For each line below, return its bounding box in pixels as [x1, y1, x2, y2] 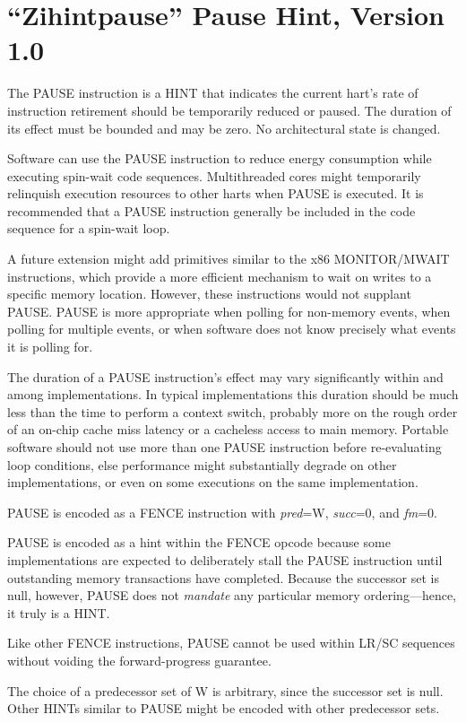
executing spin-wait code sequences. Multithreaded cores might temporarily [7, 166, 421, 185]
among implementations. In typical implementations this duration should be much [7, 385, 459, 404]
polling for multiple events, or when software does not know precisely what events [7, 319, 456, 338]
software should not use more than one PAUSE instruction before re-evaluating [7, 438, 442, 456]
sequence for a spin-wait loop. [7, 219, 170, 238]
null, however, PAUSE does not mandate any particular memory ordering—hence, [7, 586, 457, 605]
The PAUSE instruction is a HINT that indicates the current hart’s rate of [7, 83, 419, 102]
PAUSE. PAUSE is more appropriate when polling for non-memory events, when [7, 301, 451, 320]
